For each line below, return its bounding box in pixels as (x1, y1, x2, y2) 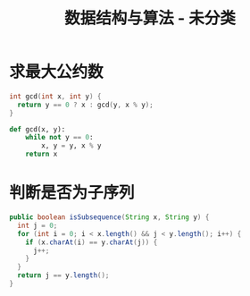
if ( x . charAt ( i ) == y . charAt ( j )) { (25, 238, 158, 247)
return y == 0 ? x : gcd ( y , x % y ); (17, 100, 154, 109)
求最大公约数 (9, 62, 104, 82)
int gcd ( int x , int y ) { (9, 91, 102, 101)
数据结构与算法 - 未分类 (63, 8, 237, 29)
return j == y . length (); (17, 271, 110, 280)
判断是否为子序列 (9, 182, 136, 203)
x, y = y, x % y (41, 141, 102, 150)
